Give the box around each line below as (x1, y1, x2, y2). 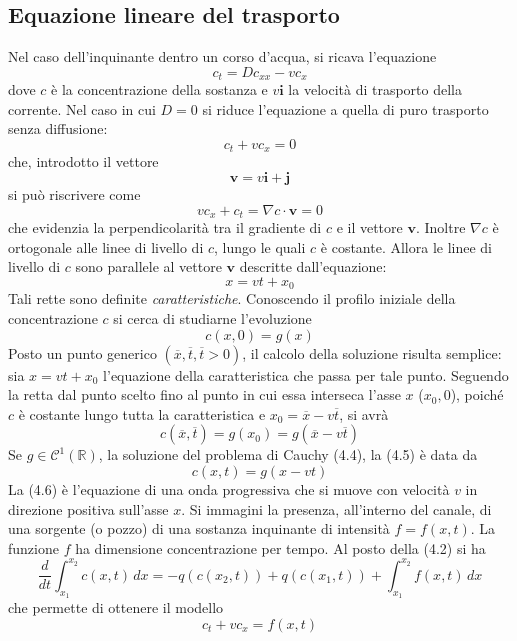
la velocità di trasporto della (288, 79, 462, 100)
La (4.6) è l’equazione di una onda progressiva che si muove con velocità (8, 478, 450, 499)
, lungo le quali (214, 236, 306, 257)
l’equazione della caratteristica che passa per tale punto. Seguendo (103, 364, 509, 385)
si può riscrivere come (8, 184, 141, 205)
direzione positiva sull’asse (8, 498, 169, 519)
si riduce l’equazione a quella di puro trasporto (202, 98, 489, 119)
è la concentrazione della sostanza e (51, 79, 268, 100)
